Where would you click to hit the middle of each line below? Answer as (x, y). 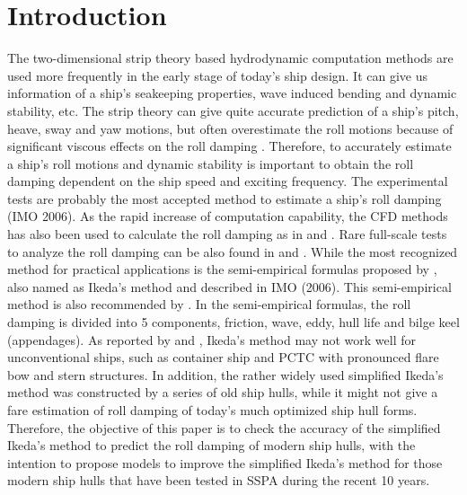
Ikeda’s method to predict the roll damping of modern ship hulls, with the (211, 445)
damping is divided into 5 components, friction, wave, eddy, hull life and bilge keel (233, 322)
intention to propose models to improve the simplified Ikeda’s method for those (225, 462)
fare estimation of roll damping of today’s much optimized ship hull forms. (212, 410)
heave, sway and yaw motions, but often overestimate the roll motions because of (230, 128)
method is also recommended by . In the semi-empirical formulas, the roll (209, 304)
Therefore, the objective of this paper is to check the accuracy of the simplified (224, 427)
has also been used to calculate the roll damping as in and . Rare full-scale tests (227, 234)
